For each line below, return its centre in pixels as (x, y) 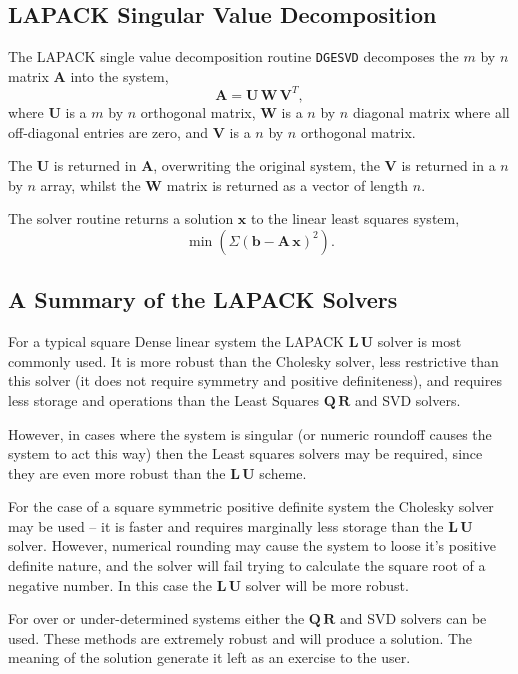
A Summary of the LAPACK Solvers (203, 299)
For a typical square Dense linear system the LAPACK (176, 341)
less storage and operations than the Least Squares (164, 399)
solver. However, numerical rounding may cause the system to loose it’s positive (252, 545)
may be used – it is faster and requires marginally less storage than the (226, 525)
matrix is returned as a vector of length (287, 184)
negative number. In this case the (110, 584)
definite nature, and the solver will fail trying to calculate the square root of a (247, 565)
